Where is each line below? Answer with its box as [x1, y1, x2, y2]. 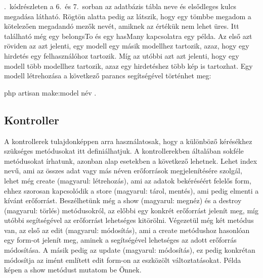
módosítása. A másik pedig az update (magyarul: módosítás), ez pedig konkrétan [4, 245, 255, 255]
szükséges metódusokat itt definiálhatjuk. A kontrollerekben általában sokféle [4, 146, 244, 156]
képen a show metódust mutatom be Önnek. [4, 264, 142, 275]
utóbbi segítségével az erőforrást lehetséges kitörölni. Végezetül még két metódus [4, 215, 254, 225]
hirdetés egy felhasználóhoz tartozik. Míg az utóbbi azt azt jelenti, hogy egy [4, 50, 239, 61]
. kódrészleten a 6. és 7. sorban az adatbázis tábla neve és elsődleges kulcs [4, 1, 237, 11]
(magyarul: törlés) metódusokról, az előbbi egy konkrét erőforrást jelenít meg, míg [4, 205, 258, 215]
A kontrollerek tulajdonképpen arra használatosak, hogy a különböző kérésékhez [4, 135, 252, 146]
